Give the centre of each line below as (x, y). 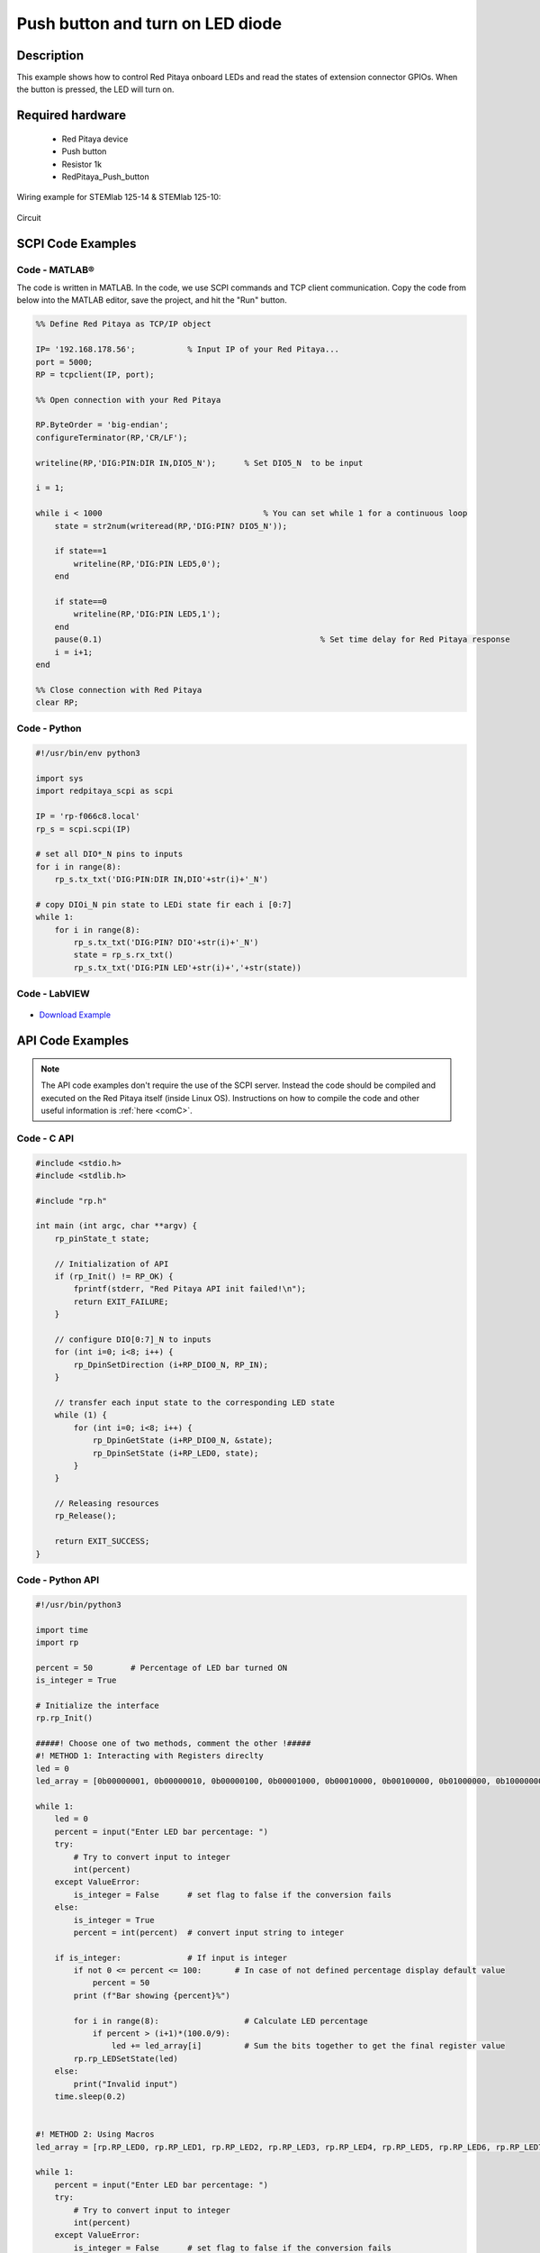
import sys (59, 778)
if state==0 (81, 601)
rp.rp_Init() (64, 1718)
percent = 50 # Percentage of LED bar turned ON (162, 1668)
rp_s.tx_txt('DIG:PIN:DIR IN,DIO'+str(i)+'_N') (162, 880)
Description (50, 55)
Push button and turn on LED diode (149, 23)
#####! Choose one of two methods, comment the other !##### (173, 1743)
